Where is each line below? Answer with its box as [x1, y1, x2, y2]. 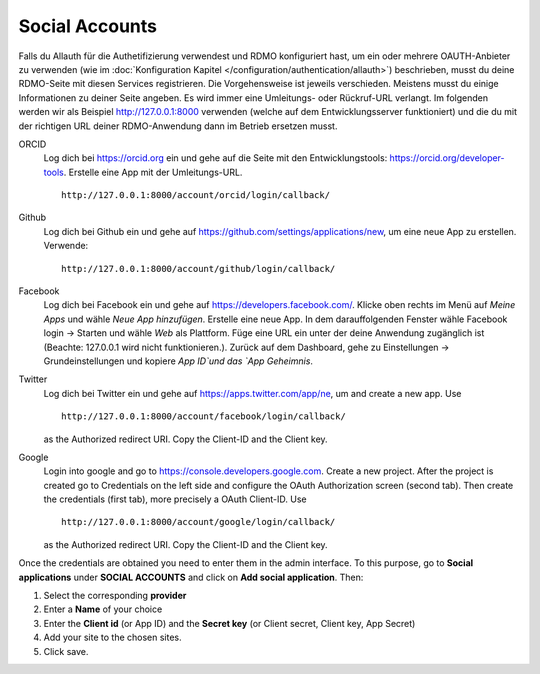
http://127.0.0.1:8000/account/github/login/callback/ [61, 263, 336, 274]
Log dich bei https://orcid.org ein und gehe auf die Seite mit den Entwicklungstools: [43, 152, 388, 164]
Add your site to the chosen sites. [43, 631, 182, 644]
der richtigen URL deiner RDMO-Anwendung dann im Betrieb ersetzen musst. [18, 120, 338, 132]
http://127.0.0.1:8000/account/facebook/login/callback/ [61, 411, 347, 422]
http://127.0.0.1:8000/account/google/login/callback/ [61, 516, 336, 528]
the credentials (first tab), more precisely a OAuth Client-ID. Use [43, 493, 307, 505]
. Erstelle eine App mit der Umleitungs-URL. [63, 166, 243, 178]
